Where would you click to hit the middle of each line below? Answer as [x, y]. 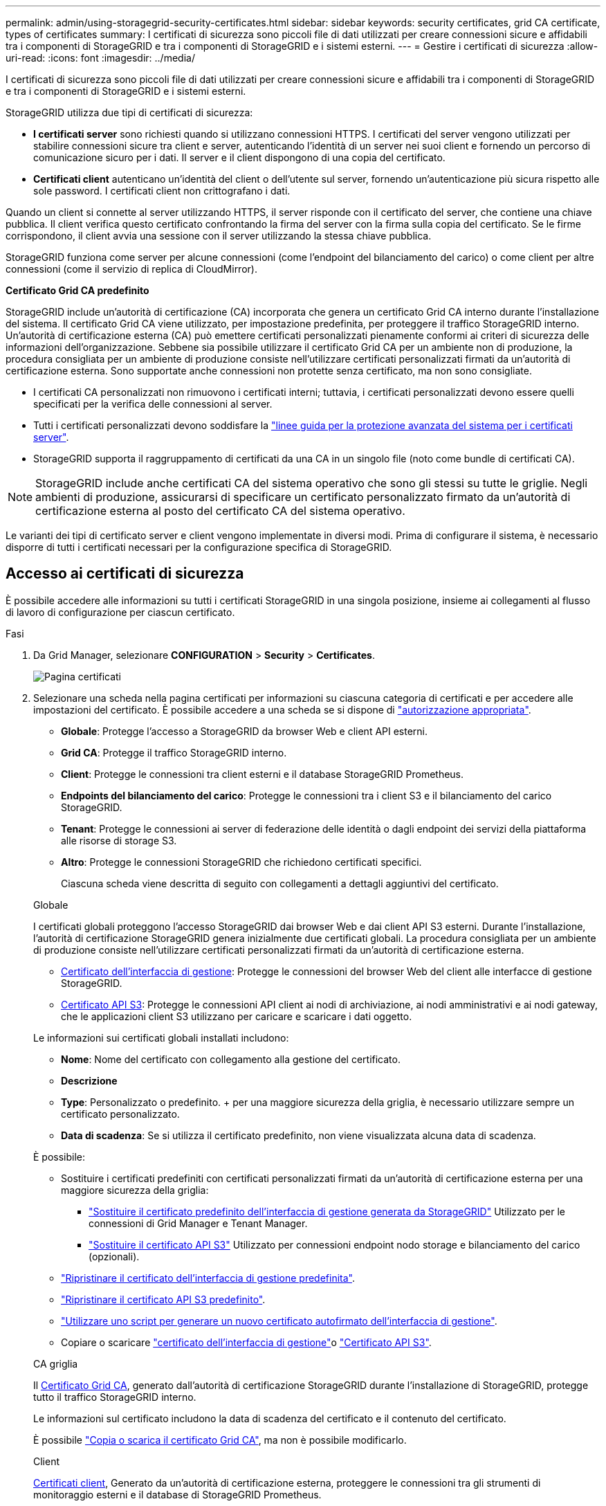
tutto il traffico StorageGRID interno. [115, 1397]
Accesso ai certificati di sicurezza [125, 574]
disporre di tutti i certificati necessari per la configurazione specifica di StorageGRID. [199, 547]
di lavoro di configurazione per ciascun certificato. [120, 612]
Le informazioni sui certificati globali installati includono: [161, 1037]
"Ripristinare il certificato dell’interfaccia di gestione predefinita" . [208, 1278]
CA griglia [56, 1363]
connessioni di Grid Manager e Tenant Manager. [198, 1223]
